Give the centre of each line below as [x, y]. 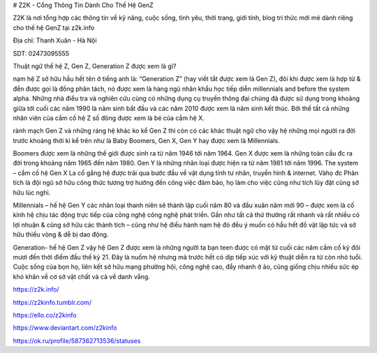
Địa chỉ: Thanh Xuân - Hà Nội [55, 40]
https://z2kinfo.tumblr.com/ [52, 302]
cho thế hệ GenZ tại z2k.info [54, 27]
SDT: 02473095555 [41, 53]
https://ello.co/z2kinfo [45, 315]
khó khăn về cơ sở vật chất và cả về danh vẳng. [81, 276]
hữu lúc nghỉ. [32, 193]
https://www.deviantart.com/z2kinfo [65, 328]
